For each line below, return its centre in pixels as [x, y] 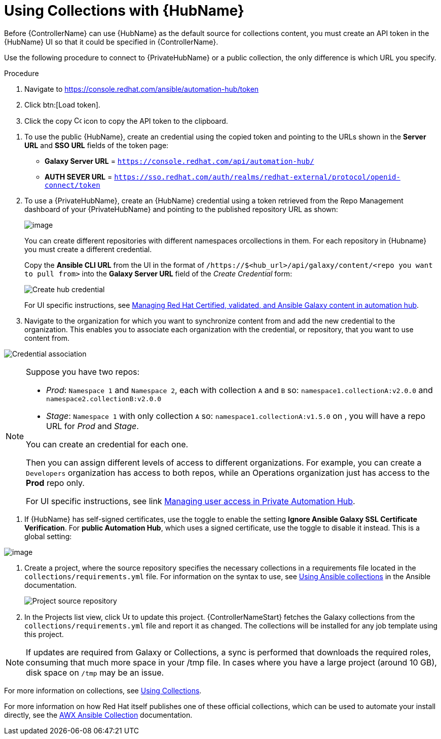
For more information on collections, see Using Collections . [103, 690]
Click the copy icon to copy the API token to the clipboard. [126, 121]
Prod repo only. [55, 483]
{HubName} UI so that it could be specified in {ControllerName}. [111, 42]
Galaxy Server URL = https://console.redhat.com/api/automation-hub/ [179, 161]
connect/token [72, 185]
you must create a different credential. [88, 249]
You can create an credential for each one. [107, 444]
